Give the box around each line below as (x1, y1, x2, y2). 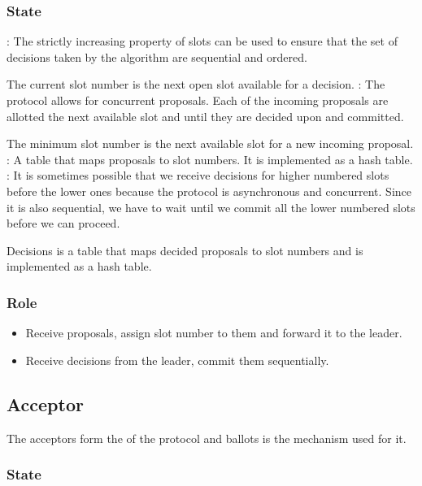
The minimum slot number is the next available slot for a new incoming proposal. (7, 135, 414, 152)
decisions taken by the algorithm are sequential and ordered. (7, 48, 307, 65)
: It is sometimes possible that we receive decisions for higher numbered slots (7, 167, 389, 184)
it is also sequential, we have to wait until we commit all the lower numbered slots (7, 198, 415, 215)
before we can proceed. (7, 215, 120, 232)
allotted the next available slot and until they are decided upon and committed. (7, 107, 404, 124)
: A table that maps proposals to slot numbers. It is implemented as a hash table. (7, 150, 413, 167)
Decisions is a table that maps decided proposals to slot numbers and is (7, 241, 363, 258)
